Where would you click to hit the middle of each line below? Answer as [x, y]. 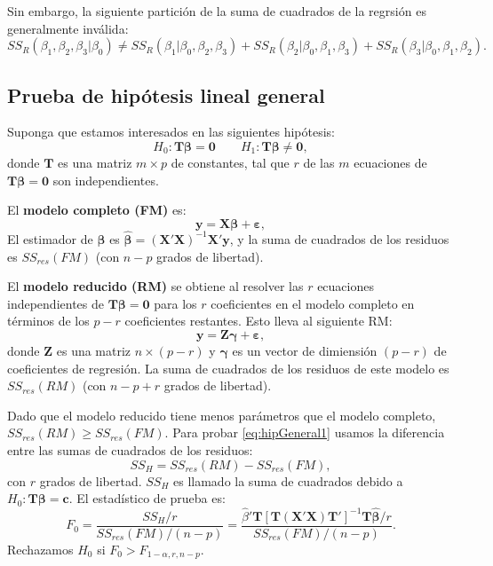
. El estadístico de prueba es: [147, 498]
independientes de [56, 303]
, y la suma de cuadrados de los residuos [339, 238]
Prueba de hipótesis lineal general [166, 94]
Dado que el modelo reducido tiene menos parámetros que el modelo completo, [222, 415]
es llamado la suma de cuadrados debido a [288, 480]
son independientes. [106, 180]
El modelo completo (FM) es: [97, 210]
